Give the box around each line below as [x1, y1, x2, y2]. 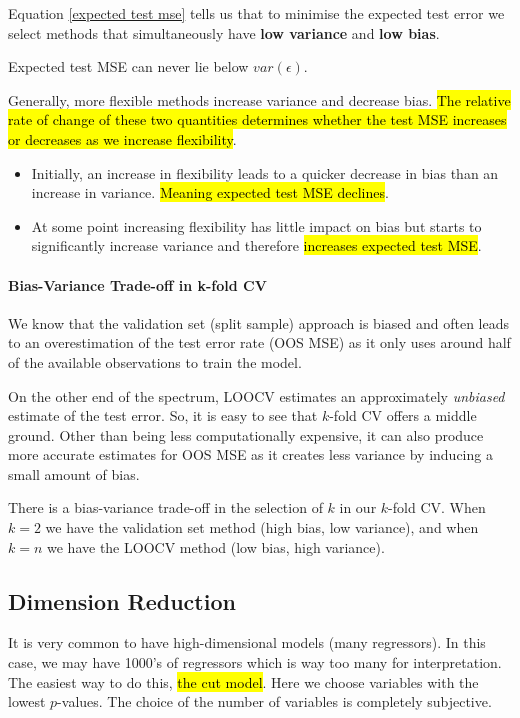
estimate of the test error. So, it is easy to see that [8, 405, 318, 426]
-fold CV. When [388, 497, 486, 518]
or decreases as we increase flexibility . [8, 128, 237, 149]
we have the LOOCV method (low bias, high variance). [47, 536, 385, 557]
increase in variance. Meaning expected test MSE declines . [31, 182, 389, 203]
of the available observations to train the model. [8, 351, 302, 372]
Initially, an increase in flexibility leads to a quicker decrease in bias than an [31, 162, 499, 183]
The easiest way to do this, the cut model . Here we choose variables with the [8, 671, 479, 692]
